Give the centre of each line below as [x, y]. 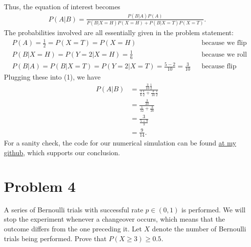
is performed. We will [213, 209]
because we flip [224, 43]
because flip [219, 67]
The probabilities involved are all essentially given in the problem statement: [119, 32]
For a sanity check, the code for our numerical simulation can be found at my [120, 143]
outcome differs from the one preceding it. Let [73, 228]
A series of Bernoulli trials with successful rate [74, 209]
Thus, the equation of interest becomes [62, 6]
